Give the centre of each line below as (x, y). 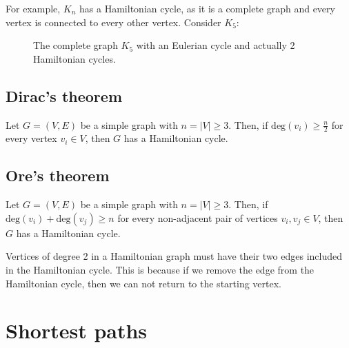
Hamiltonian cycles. (74, 58)
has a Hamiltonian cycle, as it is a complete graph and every (207, 8)
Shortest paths (77, 330)
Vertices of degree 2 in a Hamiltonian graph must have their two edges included (174, 256)
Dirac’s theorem (64, 95)
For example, (33, 8)
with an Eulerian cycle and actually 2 (216, 45)
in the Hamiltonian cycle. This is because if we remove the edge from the (160, 269)
